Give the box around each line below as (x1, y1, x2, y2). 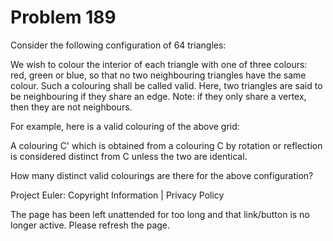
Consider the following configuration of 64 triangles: (10, 39, 227, 51)
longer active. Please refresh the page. (10, 219, 171, 231)
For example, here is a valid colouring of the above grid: (10, 120, 240, 132)
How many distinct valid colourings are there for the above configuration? (10, 169, 314, 181)
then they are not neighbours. (10, 101, 133, 113)
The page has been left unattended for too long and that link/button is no (10, 208, 310, 220)
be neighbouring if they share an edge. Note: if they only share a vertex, (10, 90, 307, 102)
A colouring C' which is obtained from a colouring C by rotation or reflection (10, 139, 323, 151)
